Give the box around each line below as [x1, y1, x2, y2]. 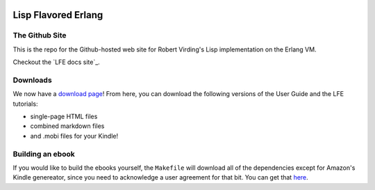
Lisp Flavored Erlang [12, 9, 103, 21]
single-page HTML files [30, 112, 98, 121]
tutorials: [12, 100, 38, 108]
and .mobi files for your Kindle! [30, 132, 118, 140]
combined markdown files [30, 122, 105, 130]
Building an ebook [12, 149, 76, 159]
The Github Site [12, 31, 67, 40]
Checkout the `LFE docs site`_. [12, 58, 100, 66]
